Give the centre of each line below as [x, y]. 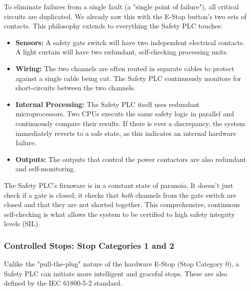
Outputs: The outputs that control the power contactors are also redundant [131, 159]
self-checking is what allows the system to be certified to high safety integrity [120, 214]
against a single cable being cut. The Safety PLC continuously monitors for [128, 78]
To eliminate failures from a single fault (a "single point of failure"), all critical [121, 6]
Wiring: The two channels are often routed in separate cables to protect [125, 68]
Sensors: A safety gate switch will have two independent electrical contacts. [130, 42]
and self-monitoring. [46, 169]
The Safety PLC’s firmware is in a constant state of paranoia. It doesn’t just [119, 185]
